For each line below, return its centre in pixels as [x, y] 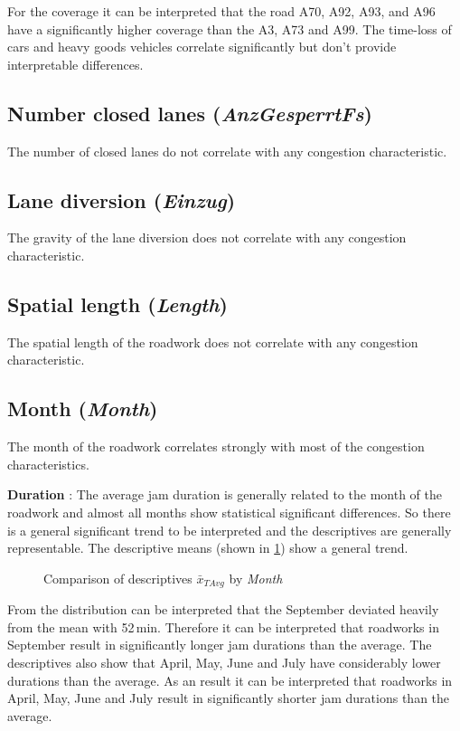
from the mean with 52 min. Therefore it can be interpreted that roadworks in [223, 627]
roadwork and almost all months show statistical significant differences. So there [229, 512]
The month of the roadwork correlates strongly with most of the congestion [216, 446]
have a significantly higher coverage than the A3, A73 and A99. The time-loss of [230, 28]
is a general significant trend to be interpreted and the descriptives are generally [230, 530]
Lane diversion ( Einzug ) [122, 199]
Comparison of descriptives [118, 578]
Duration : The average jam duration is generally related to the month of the [225, 494]
